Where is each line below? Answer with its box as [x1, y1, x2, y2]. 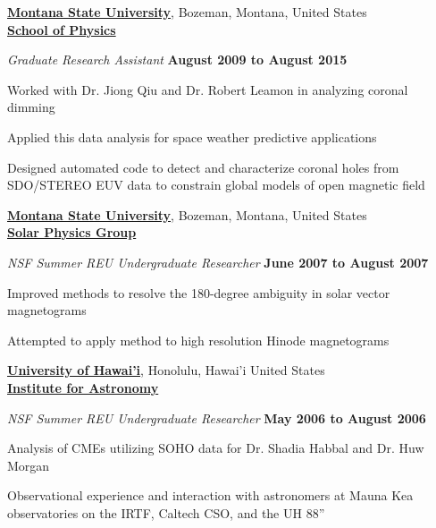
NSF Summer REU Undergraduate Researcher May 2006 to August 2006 [7, 408, 426, 427]
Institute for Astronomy [7, 378, 159, 396]
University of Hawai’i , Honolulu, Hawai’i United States [7, 361, 325, 379]
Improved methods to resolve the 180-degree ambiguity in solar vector [7, 283, 390, 302]
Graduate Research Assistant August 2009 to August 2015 [7, 50, 348, 69]
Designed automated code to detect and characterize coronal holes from [7, 158, 399, 176]
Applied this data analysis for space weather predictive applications [7, 127, 377, 146]
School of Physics [7, 20, 116, 38]
